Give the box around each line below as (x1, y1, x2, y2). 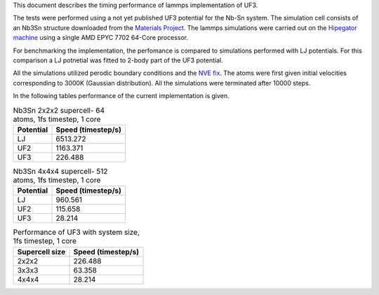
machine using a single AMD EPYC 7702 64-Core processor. (13, 34, 189, 42)
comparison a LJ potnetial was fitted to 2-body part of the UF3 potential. (13, 56, 224, 64)
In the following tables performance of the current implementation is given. (13, 92, 230, 100)
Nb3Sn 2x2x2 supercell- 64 (13, 105, 105, 115)
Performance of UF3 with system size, (13, 228, 140, 238)
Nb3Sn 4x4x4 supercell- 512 (13, 167, 108, 177)
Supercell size (17, 247, 66, 256)
